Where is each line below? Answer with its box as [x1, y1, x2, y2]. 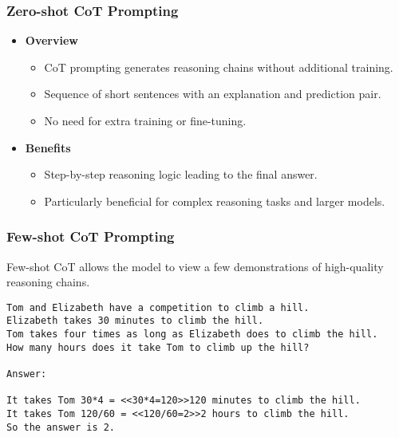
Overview [25, 32, 78, 49]
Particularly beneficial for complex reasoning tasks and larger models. [44, 192, 385, 209]
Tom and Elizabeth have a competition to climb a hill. [6, 301, 310, 313]
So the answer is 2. [6, 421, 116, 433]
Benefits [25, 139, 71, 156]
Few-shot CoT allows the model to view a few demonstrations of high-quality [6, 258, 384, 274]
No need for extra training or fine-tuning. [44, 112, 247, 128]
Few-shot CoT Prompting [6, 226, 175, 246]
